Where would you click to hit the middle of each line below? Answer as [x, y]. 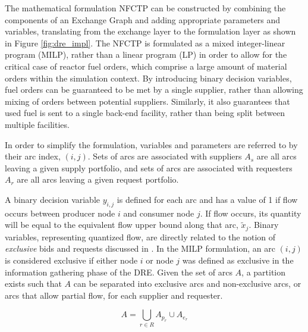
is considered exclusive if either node [71, 260]
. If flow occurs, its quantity [251, 213]
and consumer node [159, 213]
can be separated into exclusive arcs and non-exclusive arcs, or [187, 284]
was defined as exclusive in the [238, 260]
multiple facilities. [37, 124]
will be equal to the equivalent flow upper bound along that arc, [122, 225]
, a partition [264, 272]
